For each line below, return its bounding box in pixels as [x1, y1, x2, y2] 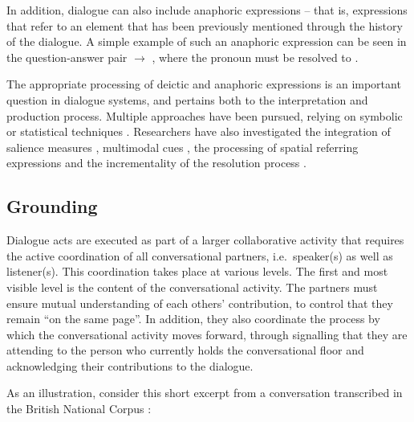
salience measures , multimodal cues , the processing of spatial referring [6, 138, 359, 155]
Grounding [6, 194, 98, 219]
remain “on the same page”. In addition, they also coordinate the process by [6, 310, 380, 327]
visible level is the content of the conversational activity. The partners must [6, 278, 378, 295]
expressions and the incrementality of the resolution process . [6, 154, 306, 171]
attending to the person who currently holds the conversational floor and [6, 342, 364, 358]
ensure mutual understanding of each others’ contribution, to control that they [6, 294, 393, 311]
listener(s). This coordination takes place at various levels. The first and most [6, 263, 388, 280]
